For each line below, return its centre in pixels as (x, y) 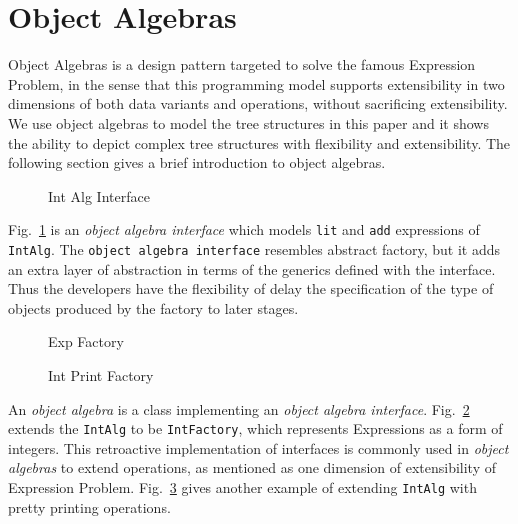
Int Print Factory (101, 374)
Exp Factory (86, 341)
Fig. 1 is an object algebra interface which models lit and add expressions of (244, 229)
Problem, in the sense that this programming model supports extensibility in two (256, 83)
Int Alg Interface (99, 195)
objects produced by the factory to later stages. (153, 307)
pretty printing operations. (89, 506)
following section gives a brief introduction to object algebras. (197, 162)
